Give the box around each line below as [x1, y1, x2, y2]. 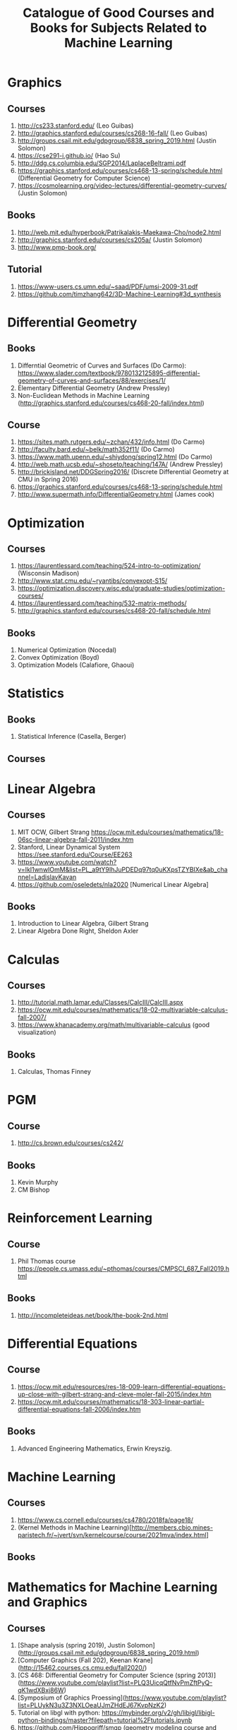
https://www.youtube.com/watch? [17, 857, 117, 866]
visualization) [17, 1028, 56, 1036]
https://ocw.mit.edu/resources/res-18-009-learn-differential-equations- [17, 1382, 226, 1391]
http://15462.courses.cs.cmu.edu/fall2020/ [20, 1664, 145, 1672]
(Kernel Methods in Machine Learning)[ [17, 1523, 132, 1532]
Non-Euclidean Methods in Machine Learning [17, 391, 150, 399]
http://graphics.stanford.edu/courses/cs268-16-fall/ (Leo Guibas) [17, 129, 208, 137]
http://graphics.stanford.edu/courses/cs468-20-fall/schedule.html [17, 607, 211, 615]
